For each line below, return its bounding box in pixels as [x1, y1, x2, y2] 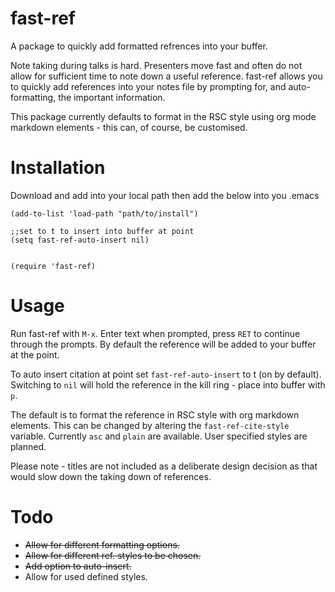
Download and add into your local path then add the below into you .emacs [10, 189, 320, 201]
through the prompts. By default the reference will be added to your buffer [10, 338, 317, 350]
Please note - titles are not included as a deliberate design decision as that [10, 460, 318, 472]
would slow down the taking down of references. [10, 470, 212, 482]
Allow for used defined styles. [24, 570, 148, 582]
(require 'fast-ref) [10, 261, 97, 271]
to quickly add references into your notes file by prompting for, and [10, 80, 287, 92]
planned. [10, 440, 47, 452]
